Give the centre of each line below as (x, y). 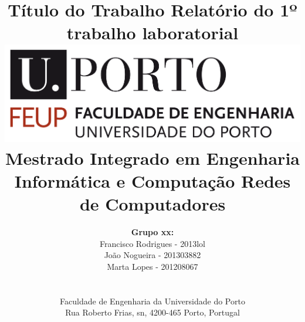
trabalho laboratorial (152, 33)
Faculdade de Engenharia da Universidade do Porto (152, 301)
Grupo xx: (152, 232)
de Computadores (152, 204)
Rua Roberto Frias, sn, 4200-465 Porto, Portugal (152, 312)
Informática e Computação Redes (152, 180)
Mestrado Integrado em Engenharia (152, 157)
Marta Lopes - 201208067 (152, 266)
